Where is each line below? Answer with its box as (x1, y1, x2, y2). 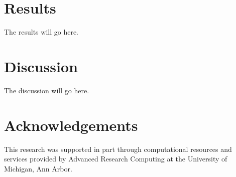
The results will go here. (4, 27, 78, 37)
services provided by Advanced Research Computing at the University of (4, 153, 227, 164)
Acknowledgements (4, 114, 138, 135)
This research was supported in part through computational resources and (4, 143, 232, 154)
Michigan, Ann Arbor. (4, 163, 72, 173)
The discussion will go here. (4, 85, 89, 95)
